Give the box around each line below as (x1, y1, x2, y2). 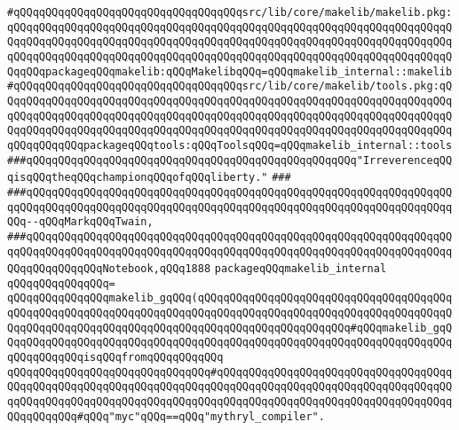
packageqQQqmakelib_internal (214, 262, 387, 276)
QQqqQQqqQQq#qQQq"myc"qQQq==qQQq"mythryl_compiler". (7, 410, 325, 423)
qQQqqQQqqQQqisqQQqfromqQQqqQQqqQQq (7, 351, 224, 364)
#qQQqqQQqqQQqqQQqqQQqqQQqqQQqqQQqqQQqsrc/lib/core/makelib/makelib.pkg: (7, 6, 453, 19)
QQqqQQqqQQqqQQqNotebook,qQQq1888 (7, 262, 211, 276)
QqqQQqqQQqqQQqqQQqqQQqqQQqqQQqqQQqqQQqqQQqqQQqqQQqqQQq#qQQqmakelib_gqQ (7, 321, 453, 334)
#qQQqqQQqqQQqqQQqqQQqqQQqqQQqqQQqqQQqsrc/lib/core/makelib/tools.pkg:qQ (7, 80, 453, 93)
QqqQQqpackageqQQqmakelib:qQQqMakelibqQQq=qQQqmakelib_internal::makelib (7, 65, 453, 78)
